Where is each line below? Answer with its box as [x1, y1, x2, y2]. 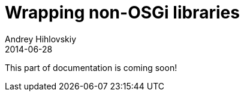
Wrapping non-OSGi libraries [5, 2, 240, 23]
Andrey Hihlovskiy [5, 33, 77, 44]
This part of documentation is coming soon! [5, 62, 177, 73]
